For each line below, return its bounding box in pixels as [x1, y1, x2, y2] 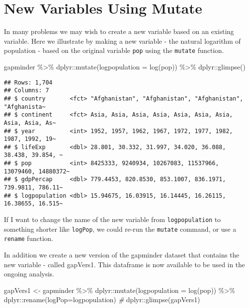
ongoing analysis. [4, 269, 55, 279]
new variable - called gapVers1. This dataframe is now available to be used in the [4, 259, 245, 269]
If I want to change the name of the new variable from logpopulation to [4, 214, 221, 224]
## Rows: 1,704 [4, 79, 53, 86]
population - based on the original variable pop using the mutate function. [4, 45, 224, 55]
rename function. [4, 233, 53, 243]
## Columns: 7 [4, 87, 49, 94]
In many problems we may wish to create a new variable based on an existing [4, 26, 234, 36]
